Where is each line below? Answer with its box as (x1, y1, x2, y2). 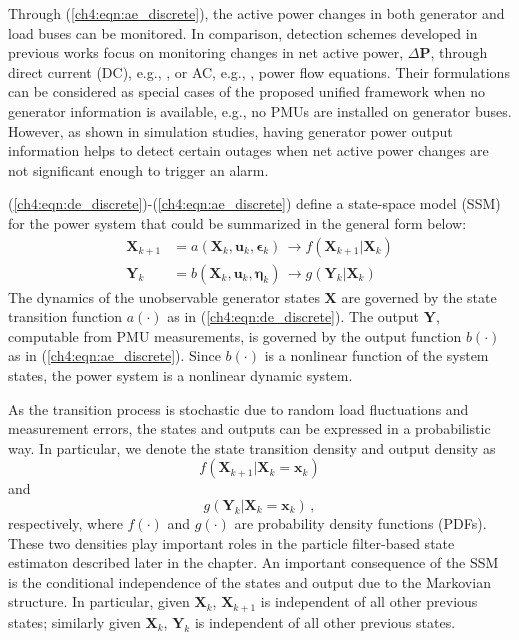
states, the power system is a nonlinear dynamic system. (8, 364, 353, 385)
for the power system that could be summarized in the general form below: (8, 212, 467, 233)
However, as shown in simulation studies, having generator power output (8, 120, 453, 141)
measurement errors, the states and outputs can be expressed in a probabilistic (8, 418, 491, 439)
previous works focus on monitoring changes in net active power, (8, 42, 404, 63)
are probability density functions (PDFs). (234, 512, 487, 533)
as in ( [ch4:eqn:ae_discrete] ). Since (8, 345, 221, 366)
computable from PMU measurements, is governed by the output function (8, 325, 462, 346)
